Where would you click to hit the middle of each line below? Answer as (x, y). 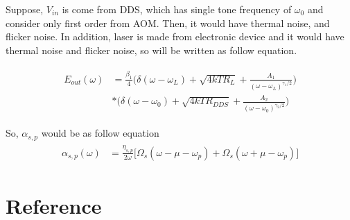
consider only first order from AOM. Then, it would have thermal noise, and (168, 23)
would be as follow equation (100, 133)
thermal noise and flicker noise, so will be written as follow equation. (151, 50)
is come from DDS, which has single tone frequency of (177, 9)
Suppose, (25, 9)
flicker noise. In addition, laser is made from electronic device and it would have (175, 36)
